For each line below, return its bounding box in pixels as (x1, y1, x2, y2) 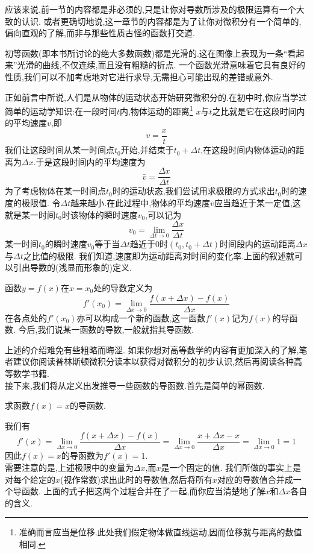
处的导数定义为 (93, 281, 153, 294)
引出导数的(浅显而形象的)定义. (13, 261, 132, 274)
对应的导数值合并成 (217, 473, 293, 485)
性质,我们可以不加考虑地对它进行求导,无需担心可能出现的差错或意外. (5, 70, 273, 83)
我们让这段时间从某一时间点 (5, 143, 114, 156)
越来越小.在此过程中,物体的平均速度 (70, 196, 211, 209)
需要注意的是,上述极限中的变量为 (5, 461, 134, 473)
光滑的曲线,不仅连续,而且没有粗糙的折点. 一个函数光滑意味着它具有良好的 (17, 58, 305, 71)
